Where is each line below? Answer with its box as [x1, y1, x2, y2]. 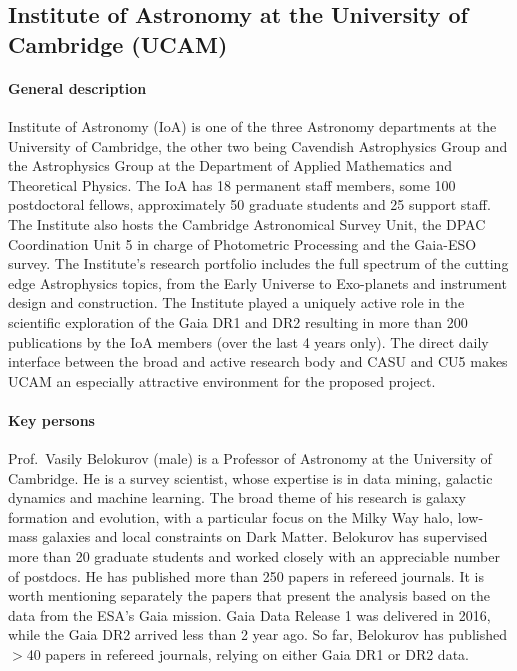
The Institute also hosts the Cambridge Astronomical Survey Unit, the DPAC [8, 213, 486, 234]
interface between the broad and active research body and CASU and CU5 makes [8, 351, 508, 372]
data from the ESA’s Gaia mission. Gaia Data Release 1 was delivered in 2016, [8, 604, 491, 625]
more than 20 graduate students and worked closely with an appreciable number [8, 546, 500, 567]
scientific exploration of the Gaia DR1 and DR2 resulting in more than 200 [8, 311, 468, 332]
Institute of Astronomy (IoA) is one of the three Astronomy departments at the [8, 115, 497, 136]
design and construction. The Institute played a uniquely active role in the [8, 292, 465, 313]
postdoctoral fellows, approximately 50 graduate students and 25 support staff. [8, 194, 491, 215]
